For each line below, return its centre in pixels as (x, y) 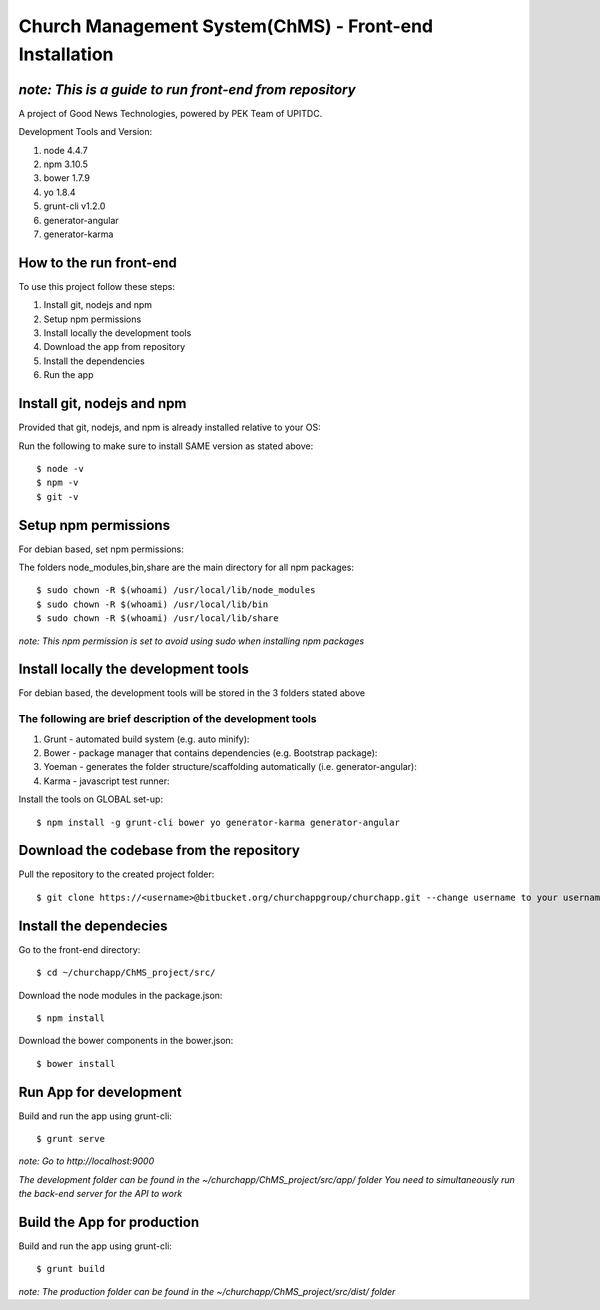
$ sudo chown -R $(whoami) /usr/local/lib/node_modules (176, 590)
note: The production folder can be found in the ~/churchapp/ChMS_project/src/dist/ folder (207, 1291)
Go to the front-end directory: (79, 949)
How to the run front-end (97, 262)
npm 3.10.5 (66, 164)
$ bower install (76, 1063)
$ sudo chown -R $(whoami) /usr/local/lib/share (157, 618)
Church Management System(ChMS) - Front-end (226, 26)
